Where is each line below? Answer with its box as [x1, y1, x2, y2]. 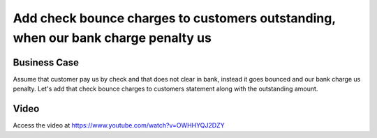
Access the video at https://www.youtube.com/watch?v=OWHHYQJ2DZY [13, 121, 225, 130]
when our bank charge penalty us [13, 30, 212, 45]
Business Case [13, 56, 80, 68]
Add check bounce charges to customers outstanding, [13, 10, 336, 26]
